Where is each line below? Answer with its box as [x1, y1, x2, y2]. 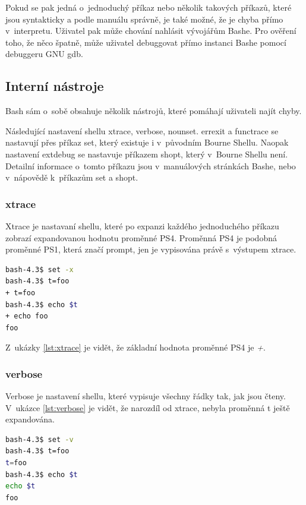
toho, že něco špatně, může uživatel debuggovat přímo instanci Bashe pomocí [5, 36, 286, 48]
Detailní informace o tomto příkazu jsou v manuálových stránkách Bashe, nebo [5, 159, 296, 172]
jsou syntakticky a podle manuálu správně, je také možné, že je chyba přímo [5, 12, 283, 25]
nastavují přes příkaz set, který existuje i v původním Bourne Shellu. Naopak [5, 136, 289, 149]
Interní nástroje [5, 77, 104, 95]
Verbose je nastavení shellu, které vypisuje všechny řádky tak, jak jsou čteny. [5, 390, 286, 402]
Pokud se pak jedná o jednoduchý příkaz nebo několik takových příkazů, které [5, 1, 292, 13]
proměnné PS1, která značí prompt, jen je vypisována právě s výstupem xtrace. [5, 243, 296, 255]
